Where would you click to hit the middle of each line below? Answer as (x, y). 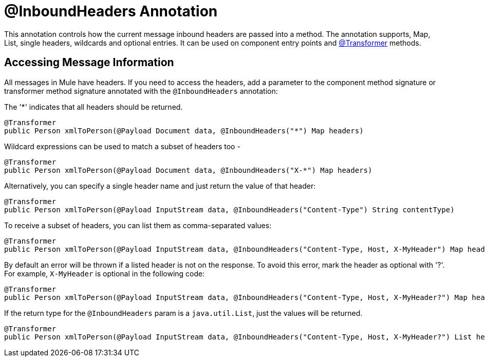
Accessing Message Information (89, 63)
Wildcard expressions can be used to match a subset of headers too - (122, 146)
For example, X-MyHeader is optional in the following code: (105, 273)
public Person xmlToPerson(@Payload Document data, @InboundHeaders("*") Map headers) (184, 131)
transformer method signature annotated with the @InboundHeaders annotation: (141, 91)
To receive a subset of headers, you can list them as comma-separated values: (138, 225)
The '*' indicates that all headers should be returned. (94, 107)
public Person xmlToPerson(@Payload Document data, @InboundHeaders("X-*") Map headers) (188, 170)
